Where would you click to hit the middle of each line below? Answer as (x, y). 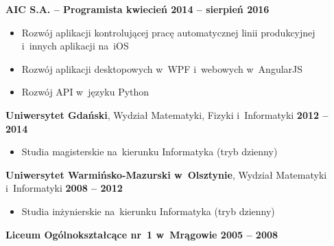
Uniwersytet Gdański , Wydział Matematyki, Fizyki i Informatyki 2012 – (167, 114)
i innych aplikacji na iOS (75, 46)
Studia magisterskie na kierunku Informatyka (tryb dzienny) (150, 152)
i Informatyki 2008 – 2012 (64, 188)
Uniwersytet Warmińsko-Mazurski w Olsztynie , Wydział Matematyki (166, 174)
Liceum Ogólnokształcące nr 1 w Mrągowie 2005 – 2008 (142, 234)
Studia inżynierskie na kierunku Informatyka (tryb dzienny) (148, 211)
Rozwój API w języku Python (85, 92)
